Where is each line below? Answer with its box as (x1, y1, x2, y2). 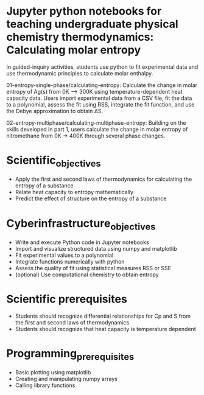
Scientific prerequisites (6, 292, 128, 306)
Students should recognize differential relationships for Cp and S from (15, 312, 191, 320)
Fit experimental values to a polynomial (15, 251, 114, 259)
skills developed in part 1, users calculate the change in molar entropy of (6, 125, 188, 133)
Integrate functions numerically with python (15, 258, 125, 265)
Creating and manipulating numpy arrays (15, 376, 118, 383)
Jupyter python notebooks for (6, 4, 162, 18)
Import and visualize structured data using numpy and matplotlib (15, 245, 178, 252)
